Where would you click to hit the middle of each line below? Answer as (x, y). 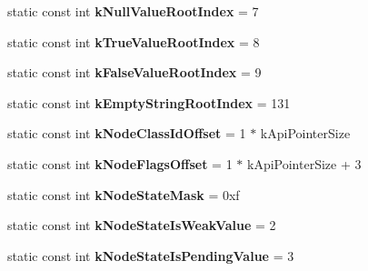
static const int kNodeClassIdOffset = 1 (127, 133)
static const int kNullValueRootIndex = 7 (133, 11)
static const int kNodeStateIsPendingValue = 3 (151, 255)
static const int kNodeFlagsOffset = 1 (120, 163)
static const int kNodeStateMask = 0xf (124, 194)
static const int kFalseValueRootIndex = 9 (134, 72)
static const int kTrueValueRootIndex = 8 (134, 41)
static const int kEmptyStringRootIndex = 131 (149, 102)
